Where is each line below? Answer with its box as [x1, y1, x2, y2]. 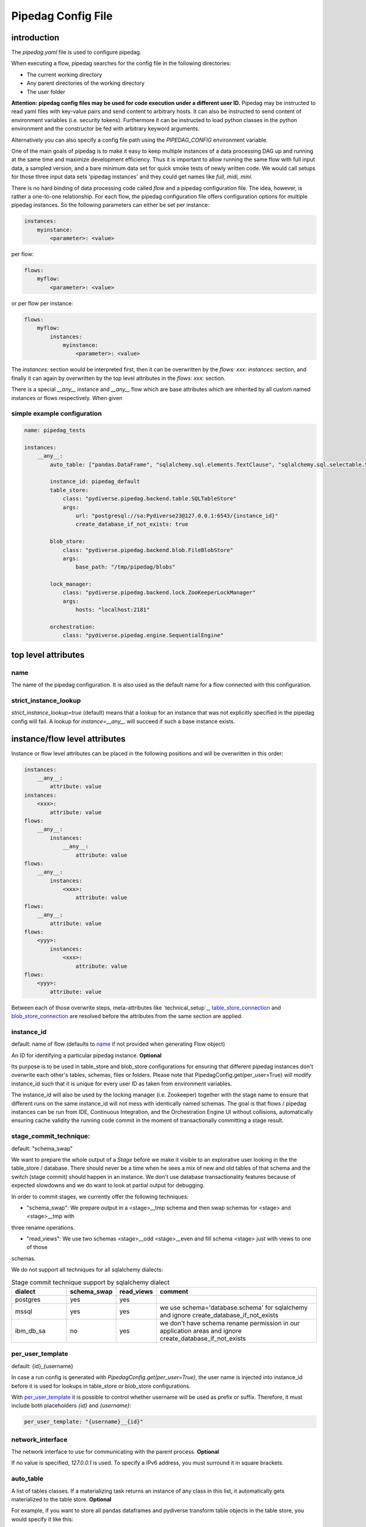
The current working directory [26, 71, 102, 78]
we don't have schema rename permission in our [159, 1319, 300, 1327]
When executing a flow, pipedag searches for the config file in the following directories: [11, 60, 231, 67]
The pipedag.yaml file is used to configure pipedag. [11, 49, 142, 56]
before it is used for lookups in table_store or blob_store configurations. [11, 1382, 191, 1390]
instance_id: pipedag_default [49, 478, 140, 485]
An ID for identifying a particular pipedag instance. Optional [11, 1051, 162, 1059]
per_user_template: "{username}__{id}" [24, 1418, 143, 1426]
